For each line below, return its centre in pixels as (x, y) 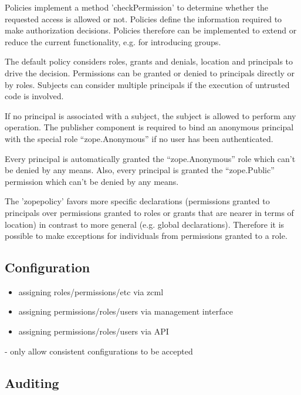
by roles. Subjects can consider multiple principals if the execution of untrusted (147, 84)
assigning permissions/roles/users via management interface (126, 311)
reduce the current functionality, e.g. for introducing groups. (113, 41)
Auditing (32, 382)
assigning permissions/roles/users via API (94, 331)
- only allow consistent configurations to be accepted (99, 351)
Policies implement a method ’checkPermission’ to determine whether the (137, 7)
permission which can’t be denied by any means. (92, 181)
